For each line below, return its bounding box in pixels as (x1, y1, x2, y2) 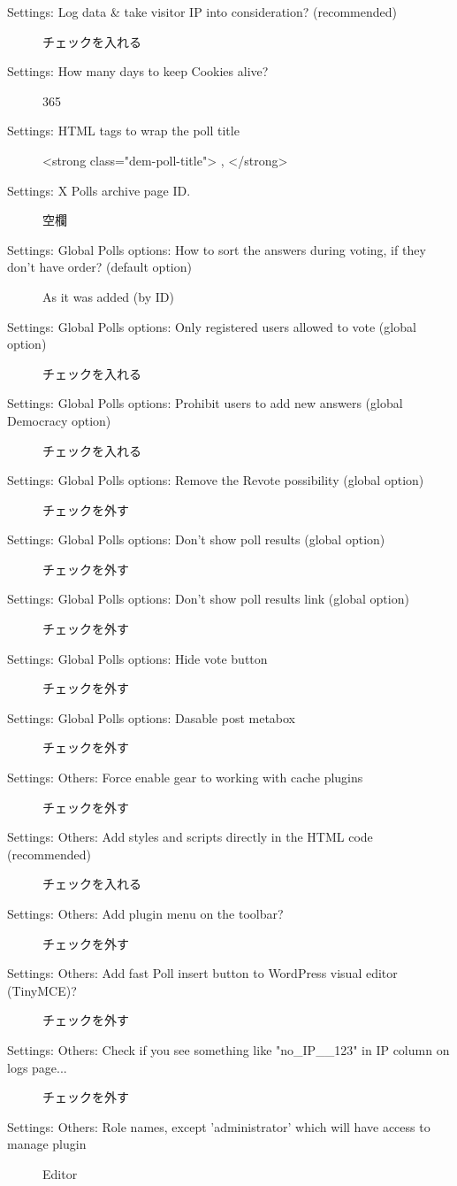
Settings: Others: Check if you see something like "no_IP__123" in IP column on (7, 1040, 450, 1059)
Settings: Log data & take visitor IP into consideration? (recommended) (7, 3, 397, 20)
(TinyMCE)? (7, 981, 77, 999)
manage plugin (7, 1135, 87, 1153)
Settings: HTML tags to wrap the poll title (7, 121, 240, 140)
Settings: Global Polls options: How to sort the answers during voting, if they (7, 240, 426, 258)
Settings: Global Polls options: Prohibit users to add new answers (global (7, 394, 403, 412)
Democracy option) (7, 411, 111, 429)
